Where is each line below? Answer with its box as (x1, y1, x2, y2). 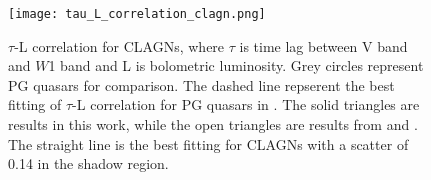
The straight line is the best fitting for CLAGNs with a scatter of (8, 133, 409, 154)
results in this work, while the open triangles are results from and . (8, 114, 418, 135)
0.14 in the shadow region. (8, 153, 169, 174)
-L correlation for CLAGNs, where (14, 35, 225, 56)
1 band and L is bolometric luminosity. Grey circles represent (48, 55, 424, 76)
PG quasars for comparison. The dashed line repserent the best (8, 74, 395, 95)
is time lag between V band (239, 35, 408, 56)
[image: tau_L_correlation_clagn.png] (8, 7, 266, 21)
